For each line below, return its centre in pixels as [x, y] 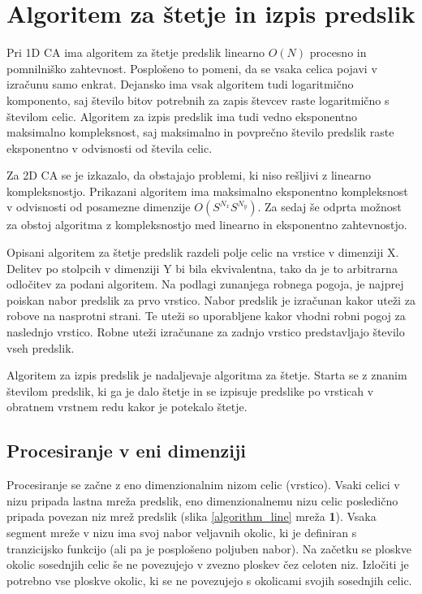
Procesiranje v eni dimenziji [127, 451]
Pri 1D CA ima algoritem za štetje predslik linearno [136, 52]
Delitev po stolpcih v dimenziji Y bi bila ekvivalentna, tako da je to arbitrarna [202, 268]
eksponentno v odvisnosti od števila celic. [110, 147]
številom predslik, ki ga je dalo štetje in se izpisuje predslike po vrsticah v [190, 390]
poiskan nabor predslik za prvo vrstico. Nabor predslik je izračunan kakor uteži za [211, 299]
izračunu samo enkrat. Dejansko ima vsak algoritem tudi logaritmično [180, 84]
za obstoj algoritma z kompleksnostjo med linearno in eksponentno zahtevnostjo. [207, 225]
